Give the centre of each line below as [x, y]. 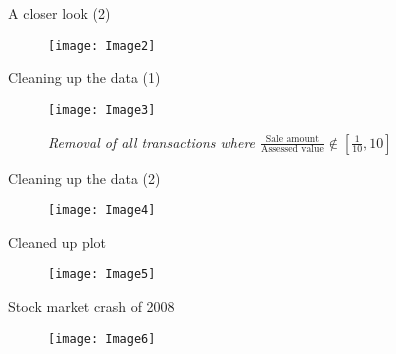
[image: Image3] [102, 109]
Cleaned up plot [57, 241]
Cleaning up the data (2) [84, 177]
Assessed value [292, 149]
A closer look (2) [59, 13]
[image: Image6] [102, 338]
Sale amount [292, 138]
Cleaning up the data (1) [84, 77]
